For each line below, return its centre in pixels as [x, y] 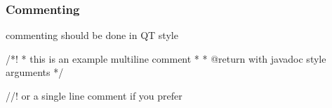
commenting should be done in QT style [92, 35]
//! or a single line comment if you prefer [94, 95]
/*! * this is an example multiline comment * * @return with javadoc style [166, 58]
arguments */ [35, 72]
